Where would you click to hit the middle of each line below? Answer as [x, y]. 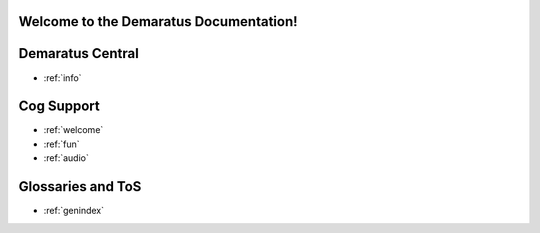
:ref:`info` [62, 77]
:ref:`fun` [61, 144]
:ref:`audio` [66, 158]
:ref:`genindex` [74, 211]
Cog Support [59, 106]
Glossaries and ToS [80, 186]
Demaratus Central [78, 53]
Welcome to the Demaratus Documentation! [158, 21]
